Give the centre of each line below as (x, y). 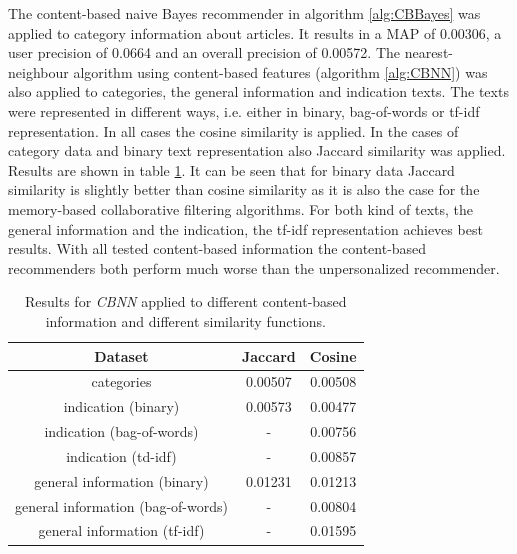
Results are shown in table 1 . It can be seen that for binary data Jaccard (231, 169)
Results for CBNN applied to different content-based (186, 301)
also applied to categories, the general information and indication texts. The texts (258, 91)
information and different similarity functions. (185, 320)
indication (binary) (121, 406)
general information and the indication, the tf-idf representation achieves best (245, 228)
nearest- (428, 52)
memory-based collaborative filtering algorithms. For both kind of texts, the (240, 208)
